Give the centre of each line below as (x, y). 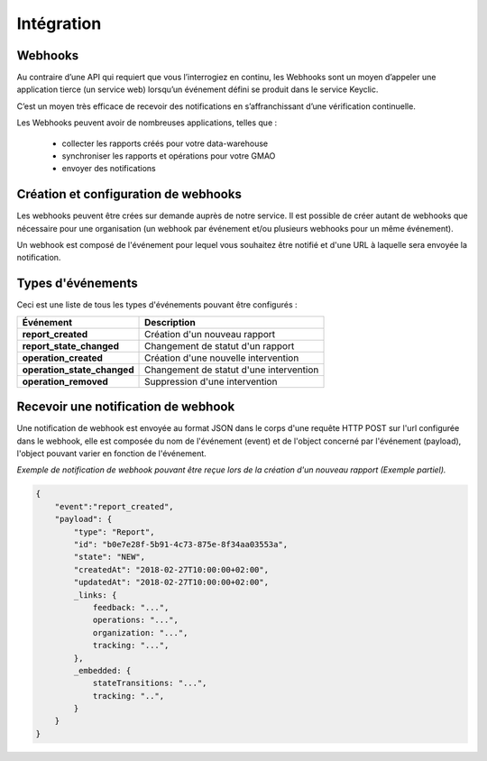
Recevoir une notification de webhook (126, 407)
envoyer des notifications (109, 169)
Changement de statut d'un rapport (220, 345)
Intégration (59, 23)
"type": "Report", (114, 532)
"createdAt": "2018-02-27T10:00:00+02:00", (171, 569)
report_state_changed (70, 345)
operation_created (63, 358)
